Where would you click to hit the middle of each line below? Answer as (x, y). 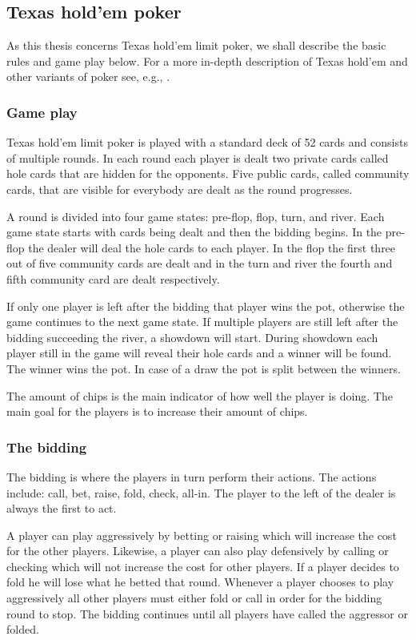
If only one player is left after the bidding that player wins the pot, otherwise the (206, 306)
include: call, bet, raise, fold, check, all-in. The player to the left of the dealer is (201, 492)
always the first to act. (62, 508)
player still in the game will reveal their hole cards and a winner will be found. (199, 353)
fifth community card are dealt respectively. (113, 278)
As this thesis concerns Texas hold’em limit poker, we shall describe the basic (196, 45)
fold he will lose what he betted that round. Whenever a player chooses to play (200, 582)
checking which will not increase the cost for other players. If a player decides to (203, 566)
